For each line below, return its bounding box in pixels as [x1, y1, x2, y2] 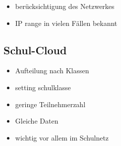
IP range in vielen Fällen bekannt [15, 17, 118, 28]
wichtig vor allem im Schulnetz [15, 132, 109, 143]
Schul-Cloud [3, 42, 67, 57]
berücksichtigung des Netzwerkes [15, 1, 115, 11]
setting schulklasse [15, 82, 71, 92]
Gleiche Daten [15, 116, 59, 126]
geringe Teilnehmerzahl [15, 99, 86, 109]
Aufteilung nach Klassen [15, 65, 89, 76]
